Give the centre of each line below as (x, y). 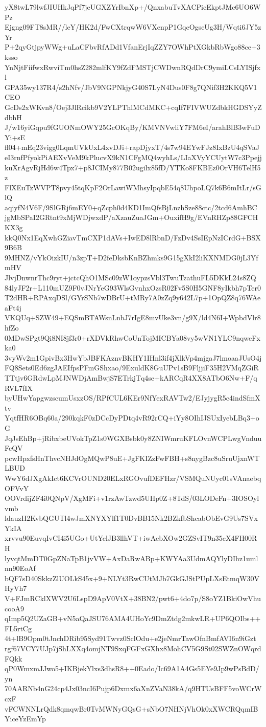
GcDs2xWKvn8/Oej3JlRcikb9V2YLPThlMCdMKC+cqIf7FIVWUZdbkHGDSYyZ (133, 107)
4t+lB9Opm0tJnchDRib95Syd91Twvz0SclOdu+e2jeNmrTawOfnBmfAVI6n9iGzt (130, 638)
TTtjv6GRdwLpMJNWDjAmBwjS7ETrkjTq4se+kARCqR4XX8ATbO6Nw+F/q (131, 377)
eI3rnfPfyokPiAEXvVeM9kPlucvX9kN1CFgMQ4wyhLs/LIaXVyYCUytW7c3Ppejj (133, 157)
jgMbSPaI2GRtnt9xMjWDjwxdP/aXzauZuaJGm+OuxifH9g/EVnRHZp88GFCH (131, 217)
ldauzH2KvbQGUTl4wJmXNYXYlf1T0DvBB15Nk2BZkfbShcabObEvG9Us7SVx (131, 518)
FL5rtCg (18, 628)
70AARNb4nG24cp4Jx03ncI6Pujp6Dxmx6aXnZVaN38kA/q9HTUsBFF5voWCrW (133, 688)
